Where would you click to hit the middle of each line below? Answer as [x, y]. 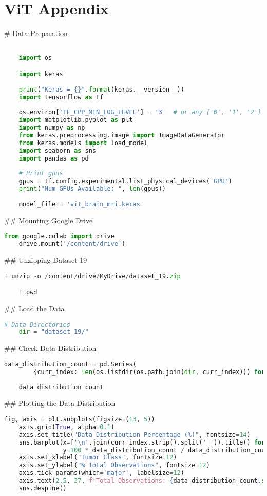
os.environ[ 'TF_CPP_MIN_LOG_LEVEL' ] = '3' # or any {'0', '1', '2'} [140, 112]
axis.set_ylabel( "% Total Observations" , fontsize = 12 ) [114, 465]
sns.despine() [43, 488]
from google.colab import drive [59, 236]
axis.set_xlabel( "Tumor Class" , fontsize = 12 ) [98, 458]
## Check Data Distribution [50, 348]
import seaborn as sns [57, 150]
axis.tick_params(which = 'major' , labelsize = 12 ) [101, 473]
